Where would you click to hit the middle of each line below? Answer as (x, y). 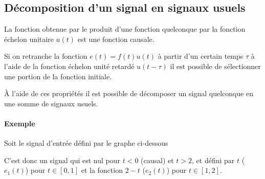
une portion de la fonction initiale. (58, 76)
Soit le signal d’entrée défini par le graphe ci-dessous (86, 143)
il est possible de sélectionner (215, 66)
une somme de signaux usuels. (51, 103)
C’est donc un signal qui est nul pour (62, 160)
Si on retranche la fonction (46, 56)
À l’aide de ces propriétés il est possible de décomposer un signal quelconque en (129, 93)
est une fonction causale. (116, 39)
